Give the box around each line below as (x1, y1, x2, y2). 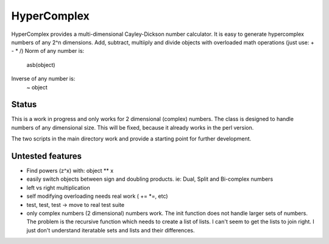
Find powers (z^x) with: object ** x (26, 167, 114, 175)
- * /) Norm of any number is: (11, 47, 85, 55)
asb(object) (26, 61, 55, 68)
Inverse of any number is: (11, 75, 76, 82)
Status (11, 99, 37, 110)
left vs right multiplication (26, 184, 91, 191)
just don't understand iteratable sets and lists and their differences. (26, 226, 195, 234)
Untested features (11, 151, 82, 161)
